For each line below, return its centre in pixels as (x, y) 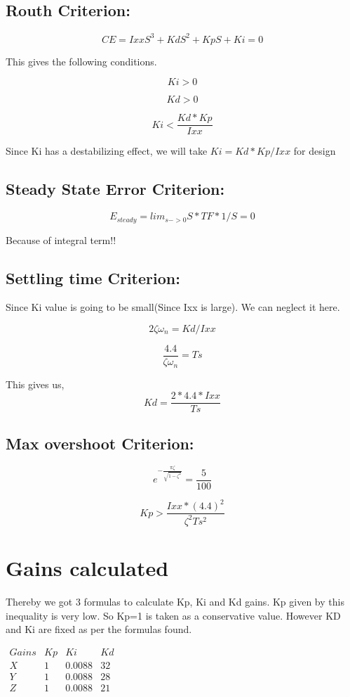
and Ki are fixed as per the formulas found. (99, 629)
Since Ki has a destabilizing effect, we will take (107, 151)
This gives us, (35, 384)
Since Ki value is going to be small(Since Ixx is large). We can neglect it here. (173, 307)
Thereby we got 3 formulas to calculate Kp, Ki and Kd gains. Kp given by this (175, 601)
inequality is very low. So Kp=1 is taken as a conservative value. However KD (173, 615)
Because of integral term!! (61, 239)
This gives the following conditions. (81, 61)
